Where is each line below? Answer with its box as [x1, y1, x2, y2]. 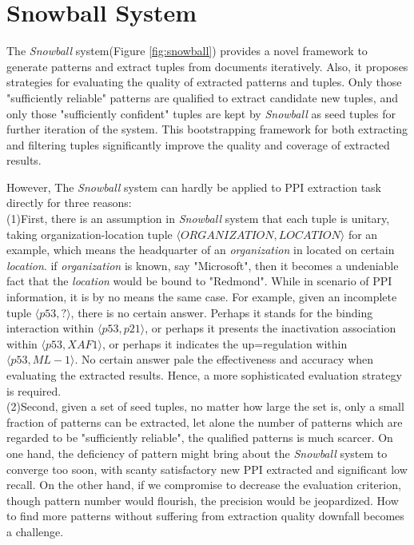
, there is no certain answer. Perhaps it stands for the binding [70, 304, 373, 320]
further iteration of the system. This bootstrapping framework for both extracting [6, 121, 408, 137]
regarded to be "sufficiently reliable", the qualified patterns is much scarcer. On [6, 429, 393, 446]
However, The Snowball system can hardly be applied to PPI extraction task [6, 178, 381, 195]
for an [348, 225, 378, 242]
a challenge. [6, 523, 64, 539]
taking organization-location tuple [6, 225, 173, 242]
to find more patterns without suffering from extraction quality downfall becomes [6, 507, 404, 524]
